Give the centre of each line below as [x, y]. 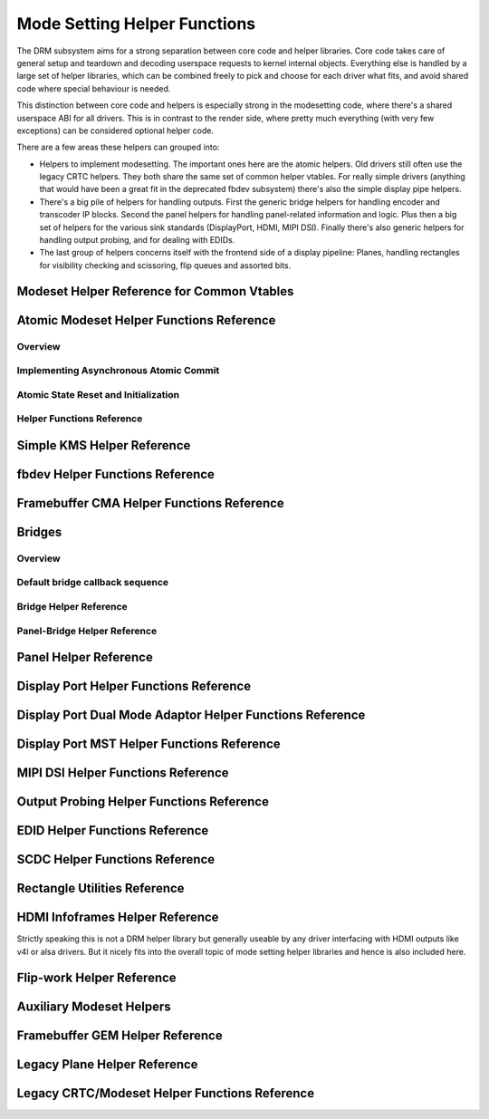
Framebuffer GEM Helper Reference [120, 1035]
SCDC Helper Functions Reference [116, 859]
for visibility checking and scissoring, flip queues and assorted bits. [165, 265]
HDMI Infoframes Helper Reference [118, 917]
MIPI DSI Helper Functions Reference [123, 773]
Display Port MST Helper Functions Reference [149, 744]
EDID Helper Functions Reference [113, 830]
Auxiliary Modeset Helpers [94, 1006]
